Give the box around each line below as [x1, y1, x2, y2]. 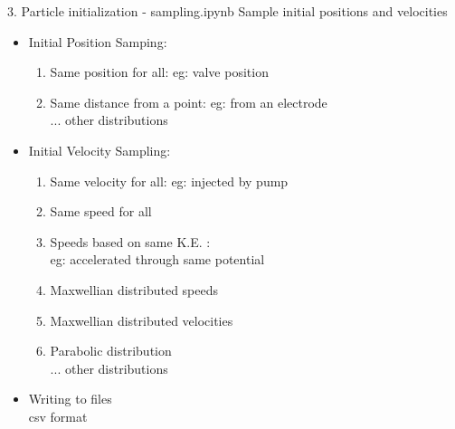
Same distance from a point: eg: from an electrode [50, 92, 327, 111]
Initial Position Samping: [28, 32, 167, 51]
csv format [28, 406, 88, 425]
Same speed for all [50, 202, 152, 221]
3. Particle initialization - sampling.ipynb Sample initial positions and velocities [7, 2, 448, 20]
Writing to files [28, 389, 112, 408]
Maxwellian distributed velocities [50, 310, 233, 329]
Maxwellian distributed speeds [50, 280, 218, 299]
